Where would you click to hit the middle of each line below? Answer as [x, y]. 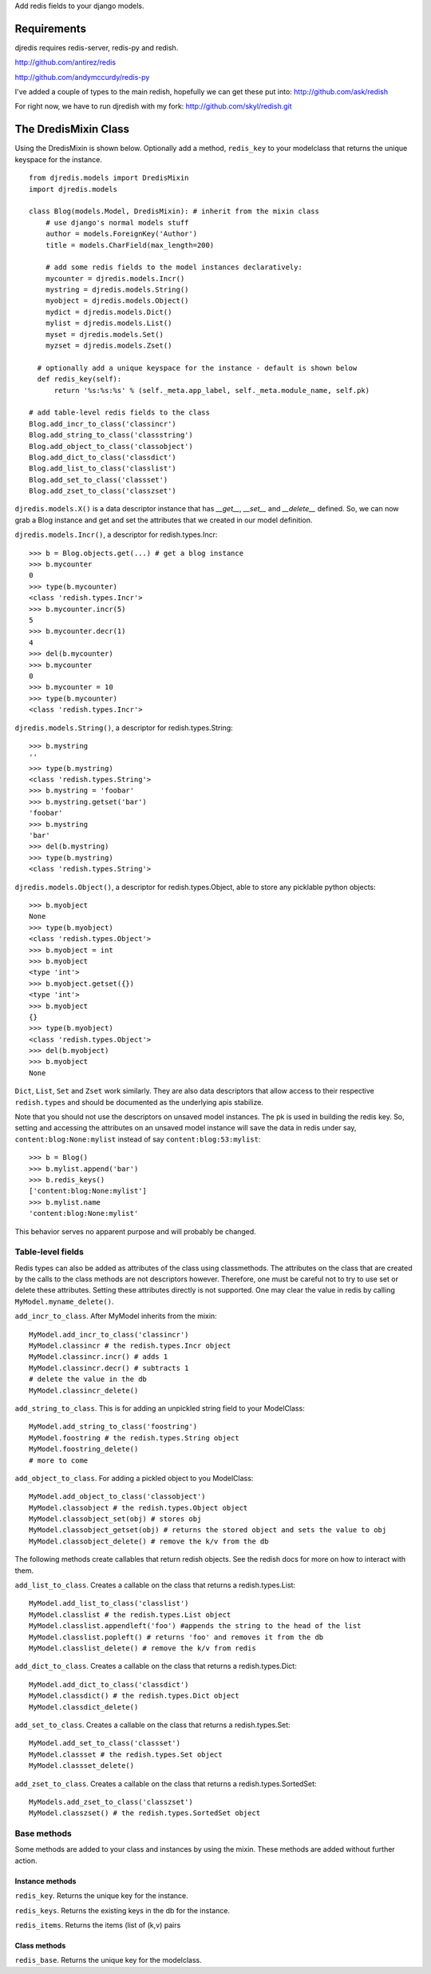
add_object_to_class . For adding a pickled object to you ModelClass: [134, 1478]
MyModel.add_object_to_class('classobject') [118, 1497]
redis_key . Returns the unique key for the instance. [102, 1896]
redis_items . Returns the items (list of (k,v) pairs [98, 1925]
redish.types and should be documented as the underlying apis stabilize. [139, 1102]
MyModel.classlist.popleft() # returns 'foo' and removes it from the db [176, 1637]
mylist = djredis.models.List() [109, 323]
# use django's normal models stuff [117, 222]
